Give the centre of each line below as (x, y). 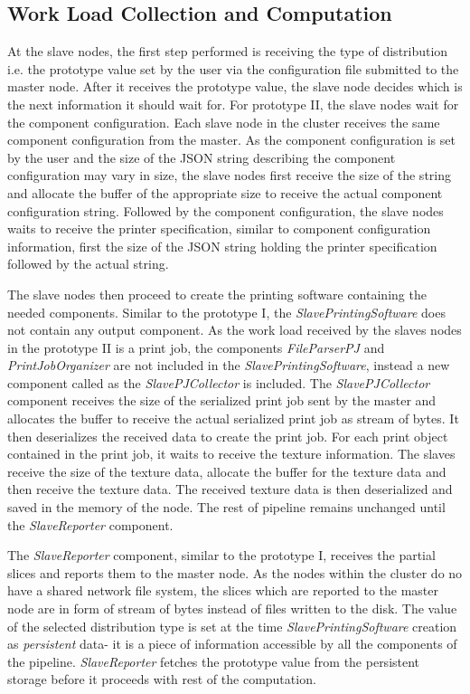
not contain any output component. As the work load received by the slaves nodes (235, 330)
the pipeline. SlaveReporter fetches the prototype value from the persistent (214, 661)
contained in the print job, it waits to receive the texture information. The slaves (231, 454)
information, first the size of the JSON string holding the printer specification (222, 246)
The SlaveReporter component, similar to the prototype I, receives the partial (221, 555)
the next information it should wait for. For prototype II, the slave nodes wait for (233, 104)
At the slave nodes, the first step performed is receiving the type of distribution (228, 51)
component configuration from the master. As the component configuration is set (231, 140)
